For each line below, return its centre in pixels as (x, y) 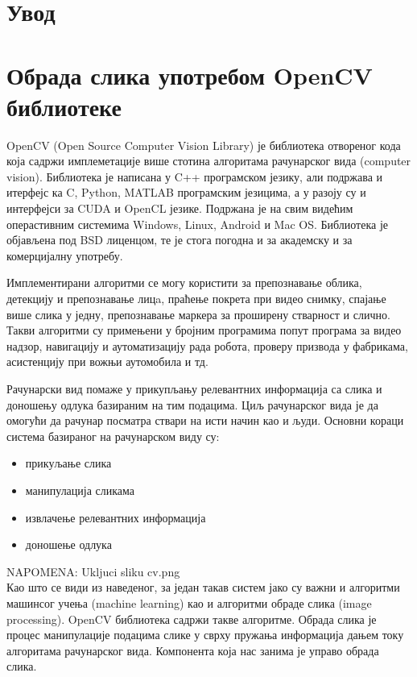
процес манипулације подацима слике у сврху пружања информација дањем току (205, 635)
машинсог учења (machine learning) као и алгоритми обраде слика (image (189, 602)
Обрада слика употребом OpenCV (190, 75)
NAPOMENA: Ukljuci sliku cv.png (93, 571)
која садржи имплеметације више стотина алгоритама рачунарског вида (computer (209, 161)
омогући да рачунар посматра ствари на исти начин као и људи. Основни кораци (205, 420)
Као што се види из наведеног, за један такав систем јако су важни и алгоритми (203, 587)
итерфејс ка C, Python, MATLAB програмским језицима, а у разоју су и (186, 192)
